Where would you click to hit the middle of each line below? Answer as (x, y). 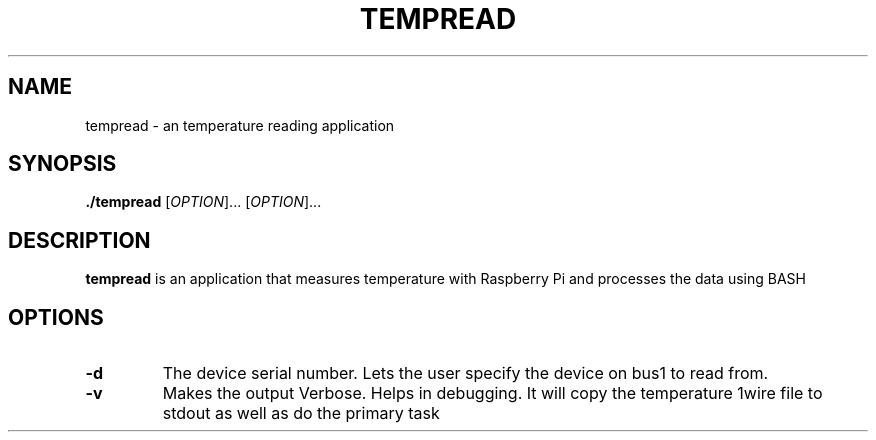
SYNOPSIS (62, 164)
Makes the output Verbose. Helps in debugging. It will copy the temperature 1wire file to (492, 393)
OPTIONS (56, 317)
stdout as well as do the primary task (301, 413)
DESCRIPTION (79, 240)
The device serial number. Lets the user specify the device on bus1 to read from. (465, 373)
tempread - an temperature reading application (240, 125)
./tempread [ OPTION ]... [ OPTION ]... (203, 202)
